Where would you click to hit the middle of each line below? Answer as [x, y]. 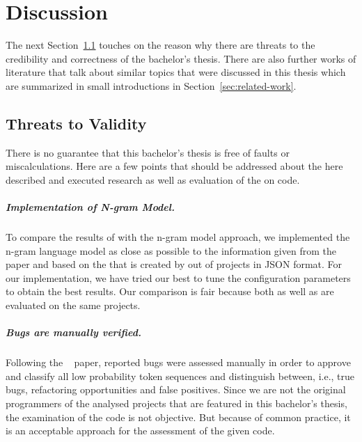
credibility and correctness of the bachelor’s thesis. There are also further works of [181, 58]
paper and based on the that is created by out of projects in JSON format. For [174, 264]
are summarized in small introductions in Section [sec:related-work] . [151, 85]
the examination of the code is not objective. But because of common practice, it [178, 417]
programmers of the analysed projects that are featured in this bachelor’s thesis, [176, 403]
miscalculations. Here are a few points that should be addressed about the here [174, 166]
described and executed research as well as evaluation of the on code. [153, 179]
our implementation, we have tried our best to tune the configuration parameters [178, 277]
